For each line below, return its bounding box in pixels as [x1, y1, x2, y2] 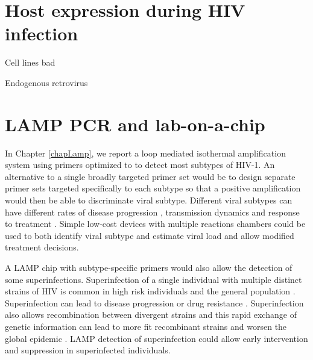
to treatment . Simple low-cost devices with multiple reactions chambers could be [5, 217, 306, 230]
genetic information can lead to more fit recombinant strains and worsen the [5, 320, 287, 332]
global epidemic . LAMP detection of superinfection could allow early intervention [5, 332, 308, 344]
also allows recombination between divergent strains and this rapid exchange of [5, 308, 297, 321]
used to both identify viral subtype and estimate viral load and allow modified [5, 229, 294, 241]
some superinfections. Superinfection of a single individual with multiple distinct [5, 273, 302, 285]
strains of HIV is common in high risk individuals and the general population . [5, 285, 296, 297]
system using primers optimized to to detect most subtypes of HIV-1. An [5, 158, 275, 171]
